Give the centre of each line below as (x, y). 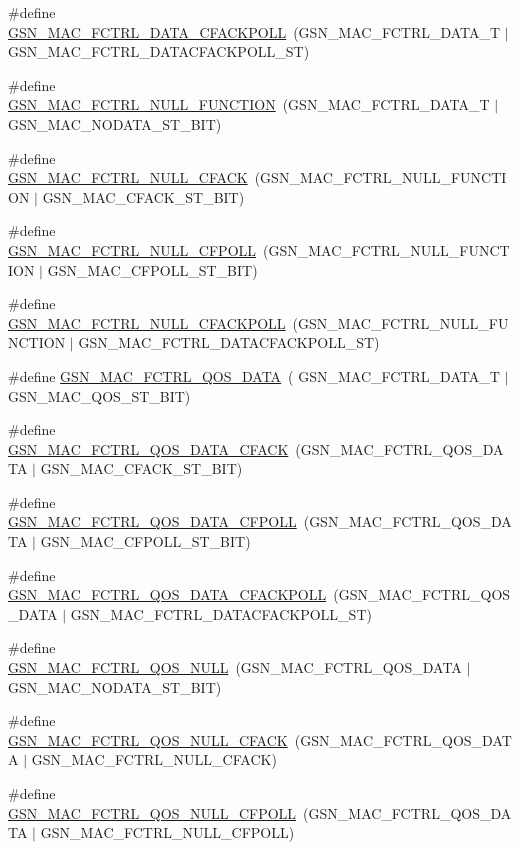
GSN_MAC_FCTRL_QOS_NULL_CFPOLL (152, 812)
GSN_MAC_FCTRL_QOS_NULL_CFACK (148, 739)
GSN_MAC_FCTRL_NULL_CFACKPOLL (147, 322)
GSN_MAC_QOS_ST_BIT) (99, 395)
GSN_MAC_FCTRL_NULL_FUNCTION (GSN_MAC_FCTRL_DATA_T (249, 104)
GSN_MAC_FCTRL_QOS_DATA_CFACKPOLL (167, 594)
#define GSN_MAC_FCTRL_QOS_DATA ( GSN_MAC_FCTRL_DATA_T (254, 375)
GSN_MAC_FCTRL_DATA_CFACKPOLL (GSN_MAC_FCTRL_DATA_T (254, 31)
